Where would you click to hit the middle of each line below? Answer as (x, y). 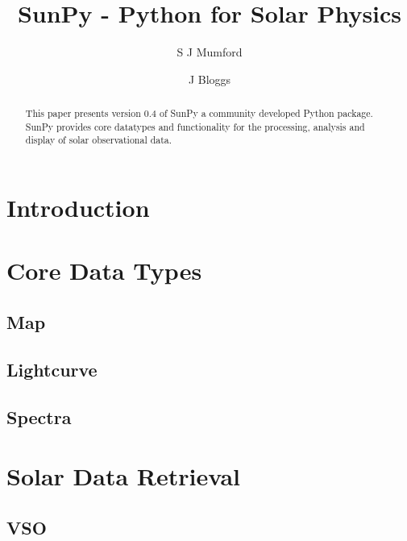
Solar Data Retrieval (123, 476)
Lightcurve (52, 369)
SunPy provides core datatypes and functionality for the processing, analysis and (195, 126)
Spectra (39, 416)
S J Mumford (210, 52)
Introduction (78, 208)
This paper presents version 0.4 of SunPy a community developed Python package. (199, 113)
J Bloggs (210, 79)
